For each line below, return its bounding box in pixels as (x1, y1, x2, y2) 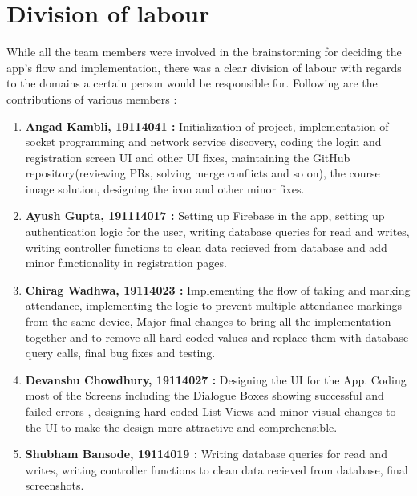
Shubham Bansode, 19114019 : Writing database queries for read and (25, 445, 387, 462)
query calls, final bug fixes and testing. (25, 344, 216, 361)
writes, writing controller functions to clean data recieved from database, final (25, 461, 408, 478)
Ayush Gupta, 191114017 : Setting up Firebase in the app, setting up (25, 207, 385, 224)
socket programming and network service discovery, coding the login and (25, 133, 382, 150)
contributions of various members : (6, 90, 177, 107)
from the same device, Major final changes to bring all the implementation (25, 313, 391, 330)
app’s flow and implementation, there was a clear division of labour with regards (6, 59, 402, 75)
